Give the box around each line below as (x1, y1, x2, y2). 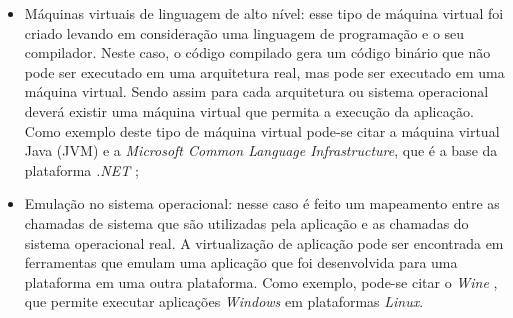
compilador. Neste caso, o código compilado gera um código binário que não (24, 42, 491, 63)
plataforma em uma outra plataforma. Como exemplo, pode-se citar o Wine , (24, 271, 498, 292)
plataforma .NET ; (24, 159, 139, 180)
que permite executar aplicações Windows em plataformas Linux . (24, 291, 424, 312)
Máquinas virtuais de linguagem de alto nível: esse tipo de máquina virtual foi (24, 3, 504, 23)
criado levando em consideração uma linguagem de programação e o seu (24, 22, 465, 43)
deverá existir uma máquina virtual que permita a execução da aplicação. (24, 100, 474, 121)
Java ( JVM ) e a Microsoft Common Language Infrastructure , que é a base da (24, 140, 498, 161)
